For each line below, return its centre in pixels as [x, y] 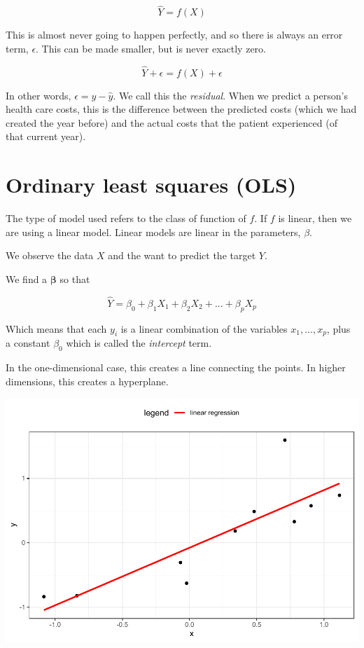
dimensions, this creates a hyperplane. [87, 381]
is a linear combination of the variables [204, 328]
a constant [28, 343]
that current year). [46, 136]
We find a [27, 278]
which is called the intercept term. [139, 343]
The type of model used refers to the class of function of [126, 218]
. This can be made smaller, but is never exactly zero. [151, 48]
